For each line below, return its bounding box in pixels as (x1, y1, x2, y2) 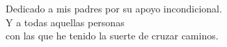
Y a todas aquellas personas (6, 15, 125, 29)
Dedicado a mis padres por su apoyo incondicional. (6, 1, 222, 15)
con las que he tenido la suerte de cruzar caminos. (6, 28, 219, 43)
